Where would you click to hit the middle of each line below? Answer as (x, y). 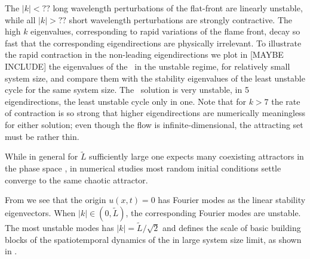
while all (20, 19)
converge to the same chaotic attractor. (76, 180)
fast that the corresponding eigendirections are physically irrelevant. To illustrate (153, 43)
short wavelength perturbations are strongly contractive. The (181, 19)
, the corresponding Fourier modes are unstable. (213, 212)
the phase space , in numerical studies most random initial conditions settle (143, 168)
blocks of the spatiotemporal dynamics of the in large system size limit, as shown (153, 239)
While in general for (42, 156)
